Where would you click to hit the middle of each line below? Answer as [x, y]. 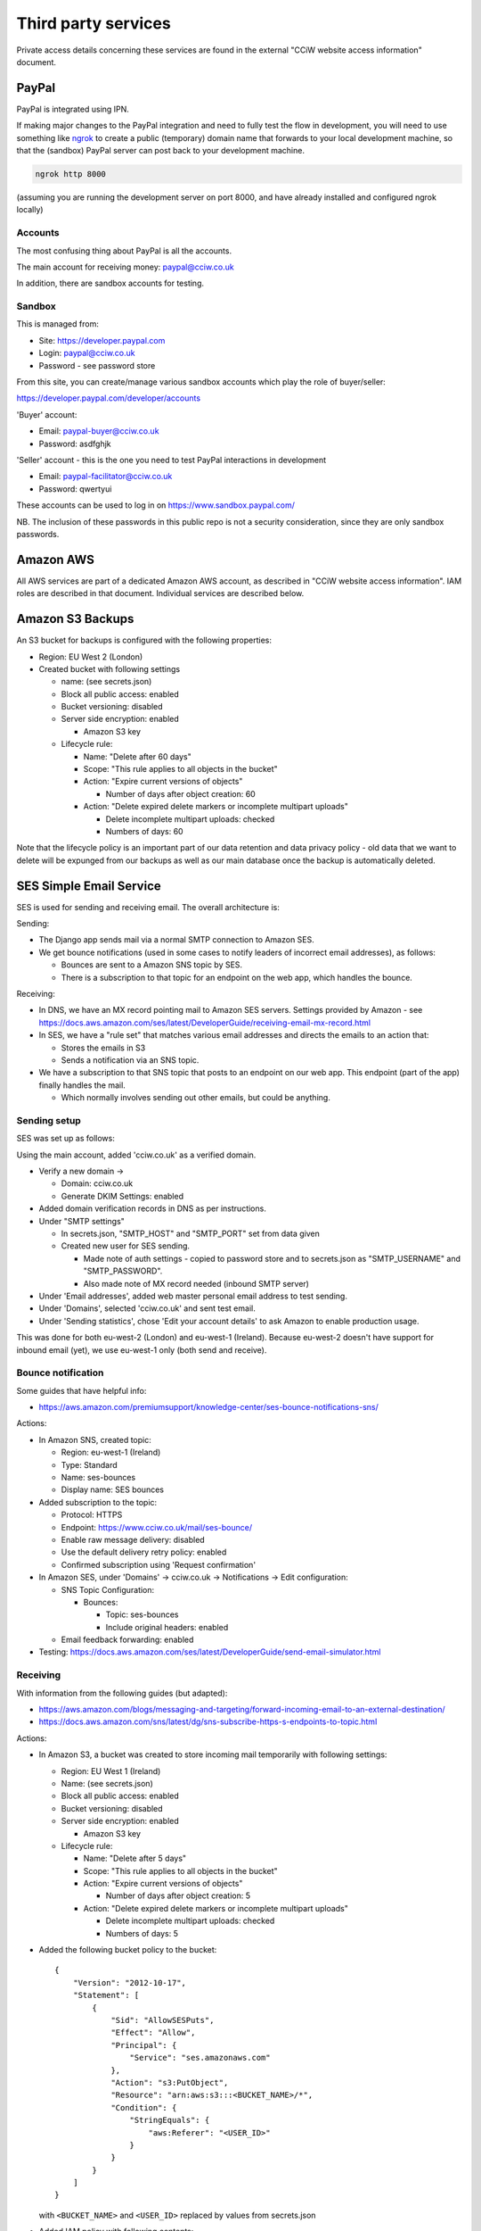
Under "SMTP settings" [82, 1221]
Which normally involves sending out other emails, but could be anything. [196, 1098]
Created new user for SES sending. [126, 1246]
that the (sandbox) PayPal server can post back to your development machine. [160, 151]
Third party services [94, 23]
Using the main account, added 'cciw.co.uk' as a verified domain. [136, 1155]
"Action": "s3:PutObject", [170, 2082]
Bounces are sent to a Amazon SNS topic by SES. [152, 965]
